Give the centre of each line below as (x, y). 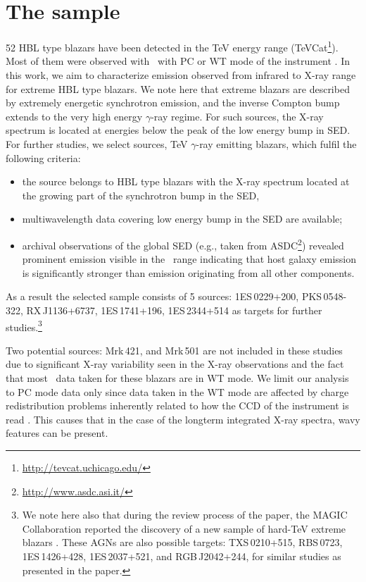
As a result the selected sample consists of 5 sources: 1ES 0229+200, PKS (164, 296)
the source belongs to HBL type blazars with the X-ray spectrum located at (186, 181)
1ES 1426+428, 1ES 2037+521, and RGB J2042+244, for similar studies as (182, 556)
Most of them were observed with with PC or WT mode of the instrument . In (178, 61)
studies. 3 (24, 326)
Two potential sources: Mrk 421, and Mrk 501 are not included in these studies (174, 350)
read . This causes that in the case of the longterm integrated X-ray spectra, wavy (183, 419)
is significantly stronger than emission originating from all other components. (188, 272)
